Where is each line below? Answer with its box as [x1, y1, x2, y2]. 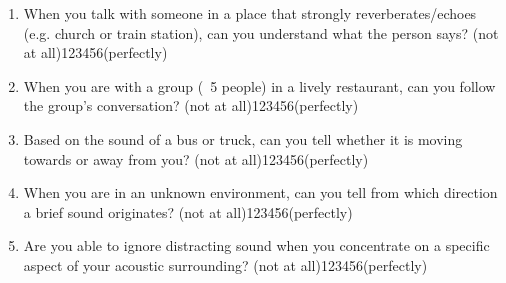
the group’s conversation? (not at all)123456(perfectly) [23, 95, 359, 116]
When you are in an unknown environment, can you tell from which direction [23, 182, 498, 203]
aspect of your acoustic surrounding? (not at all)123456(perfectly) [23, 254, 428, 275]
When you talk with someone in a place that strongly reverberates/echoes [23, 3, 477, 23]
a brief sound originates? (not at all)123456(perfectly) [23, 201, 353, 222]
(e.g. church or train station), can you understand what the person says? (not [23, 22, 499, 43]
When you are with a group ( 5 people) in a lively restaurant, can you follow [23, 75, 496, 96]
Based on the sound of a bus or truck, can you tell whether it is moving [23, 128, 463, 149]
